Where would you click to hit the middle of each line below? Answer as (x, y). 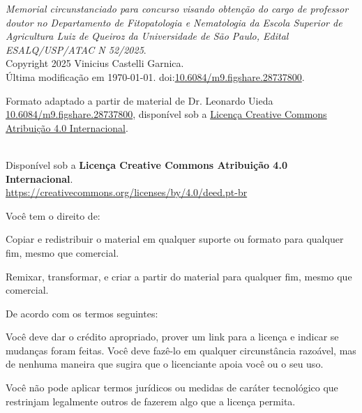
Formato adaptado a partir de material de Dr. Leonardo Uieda (139, 100)
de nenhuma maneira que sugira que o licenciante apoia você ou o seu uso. (165, 364)
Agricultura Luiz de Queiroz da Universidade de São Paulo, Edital (147, 36)
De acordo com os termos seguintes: (82, 313)
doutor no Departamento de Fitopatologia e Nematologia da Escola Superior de (174, 22)
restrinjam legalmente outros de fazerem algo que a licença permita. (151, 401)
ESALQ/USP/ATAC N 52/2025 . (76, 49)
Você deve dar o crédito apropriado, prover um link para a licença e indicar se (172, 337)
